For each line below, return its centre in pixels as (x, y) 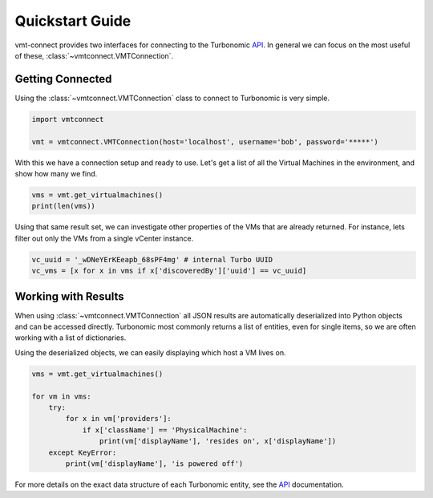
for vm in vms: (61, 396)
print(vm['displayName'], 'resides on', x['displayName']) (218, 441)
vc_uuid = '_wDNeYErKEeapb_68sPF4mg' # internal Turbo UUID (152, 259)
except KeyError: (83, 452)
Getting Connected (63, 79)
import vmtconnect (68, 119)
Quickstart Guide (73, 21)
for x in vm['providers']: (118, 419)
